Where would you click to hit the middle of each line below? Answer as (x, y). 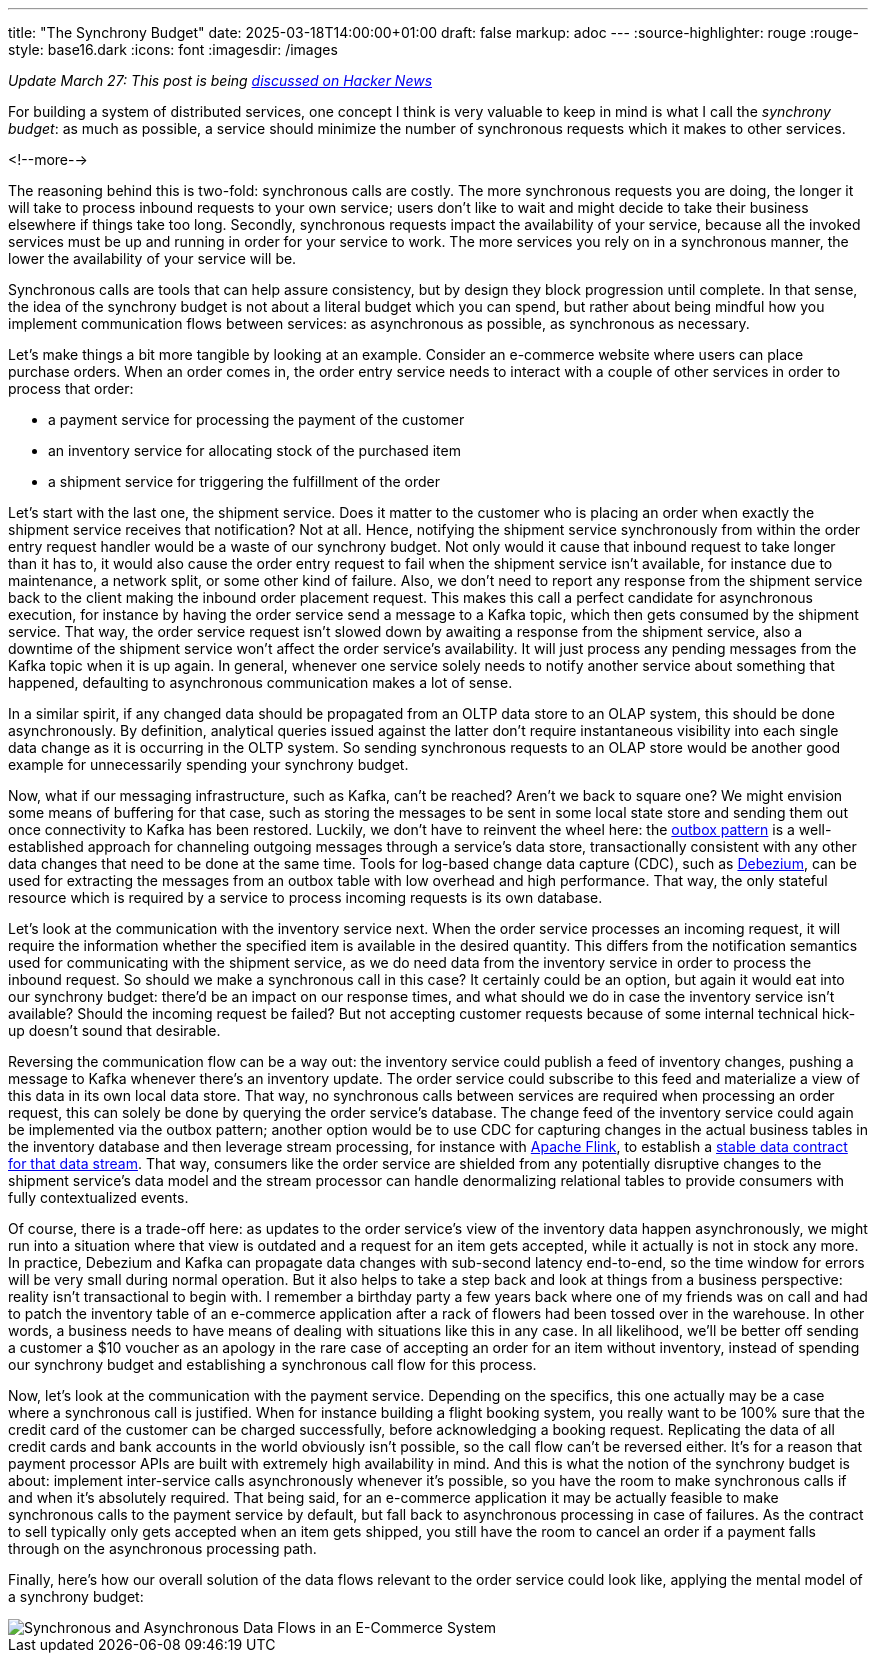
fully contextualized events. (98, 1197)
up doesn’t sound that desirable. (114, 1030)
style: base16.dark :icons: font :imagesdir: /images (173, 49)
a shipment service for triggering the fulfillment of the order (244, 481)
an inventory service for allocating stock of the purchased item (254, 450)
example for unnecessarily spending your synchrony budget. (208, 764)
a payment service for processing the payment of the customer (256, 419)
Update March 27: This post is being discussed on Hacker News (220, 80)
